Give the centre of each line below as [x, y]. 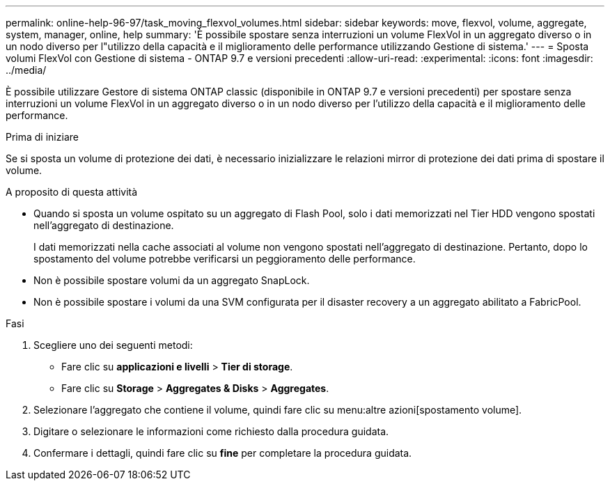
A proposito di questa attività [72, 192]
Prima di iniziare [42, 137]
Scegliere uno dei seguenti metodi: [113, 345]
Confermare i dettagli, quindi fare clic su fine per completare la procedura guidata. [223, 453]
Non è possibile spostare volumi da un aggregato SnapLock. [172, 280]
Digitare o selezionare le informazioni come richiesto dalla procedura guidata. [211, 431]
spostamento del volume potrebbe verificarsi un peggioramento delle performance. [225, 259]
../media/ [26, 70]
